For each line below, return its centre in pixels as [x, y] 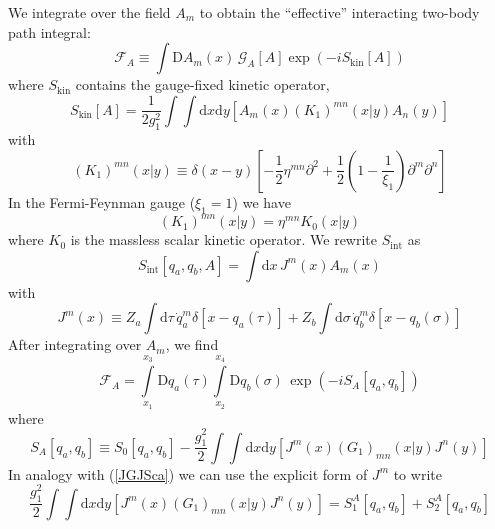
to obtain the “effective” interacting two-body [339, 12]
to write [417, 473]
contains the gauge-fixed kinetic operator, [202, 84]
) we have [261, 201]
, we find [192, 344]
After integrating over [75, 344]
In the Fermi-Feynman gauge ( [102, 201]
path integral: [49, 31]
